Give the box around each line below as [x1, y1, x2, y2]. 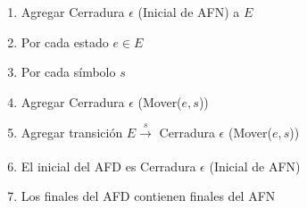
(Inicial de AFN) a [137, 3, 240, 21]
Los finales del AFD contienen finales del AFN [21, 187, 276, 205]
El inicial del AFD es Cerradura [21, 156, 196, 175]
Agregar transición [21, 123, 123, 142]
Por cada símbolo [21, 62, 116, 81]
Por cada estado [21, 32, 109, 51]
